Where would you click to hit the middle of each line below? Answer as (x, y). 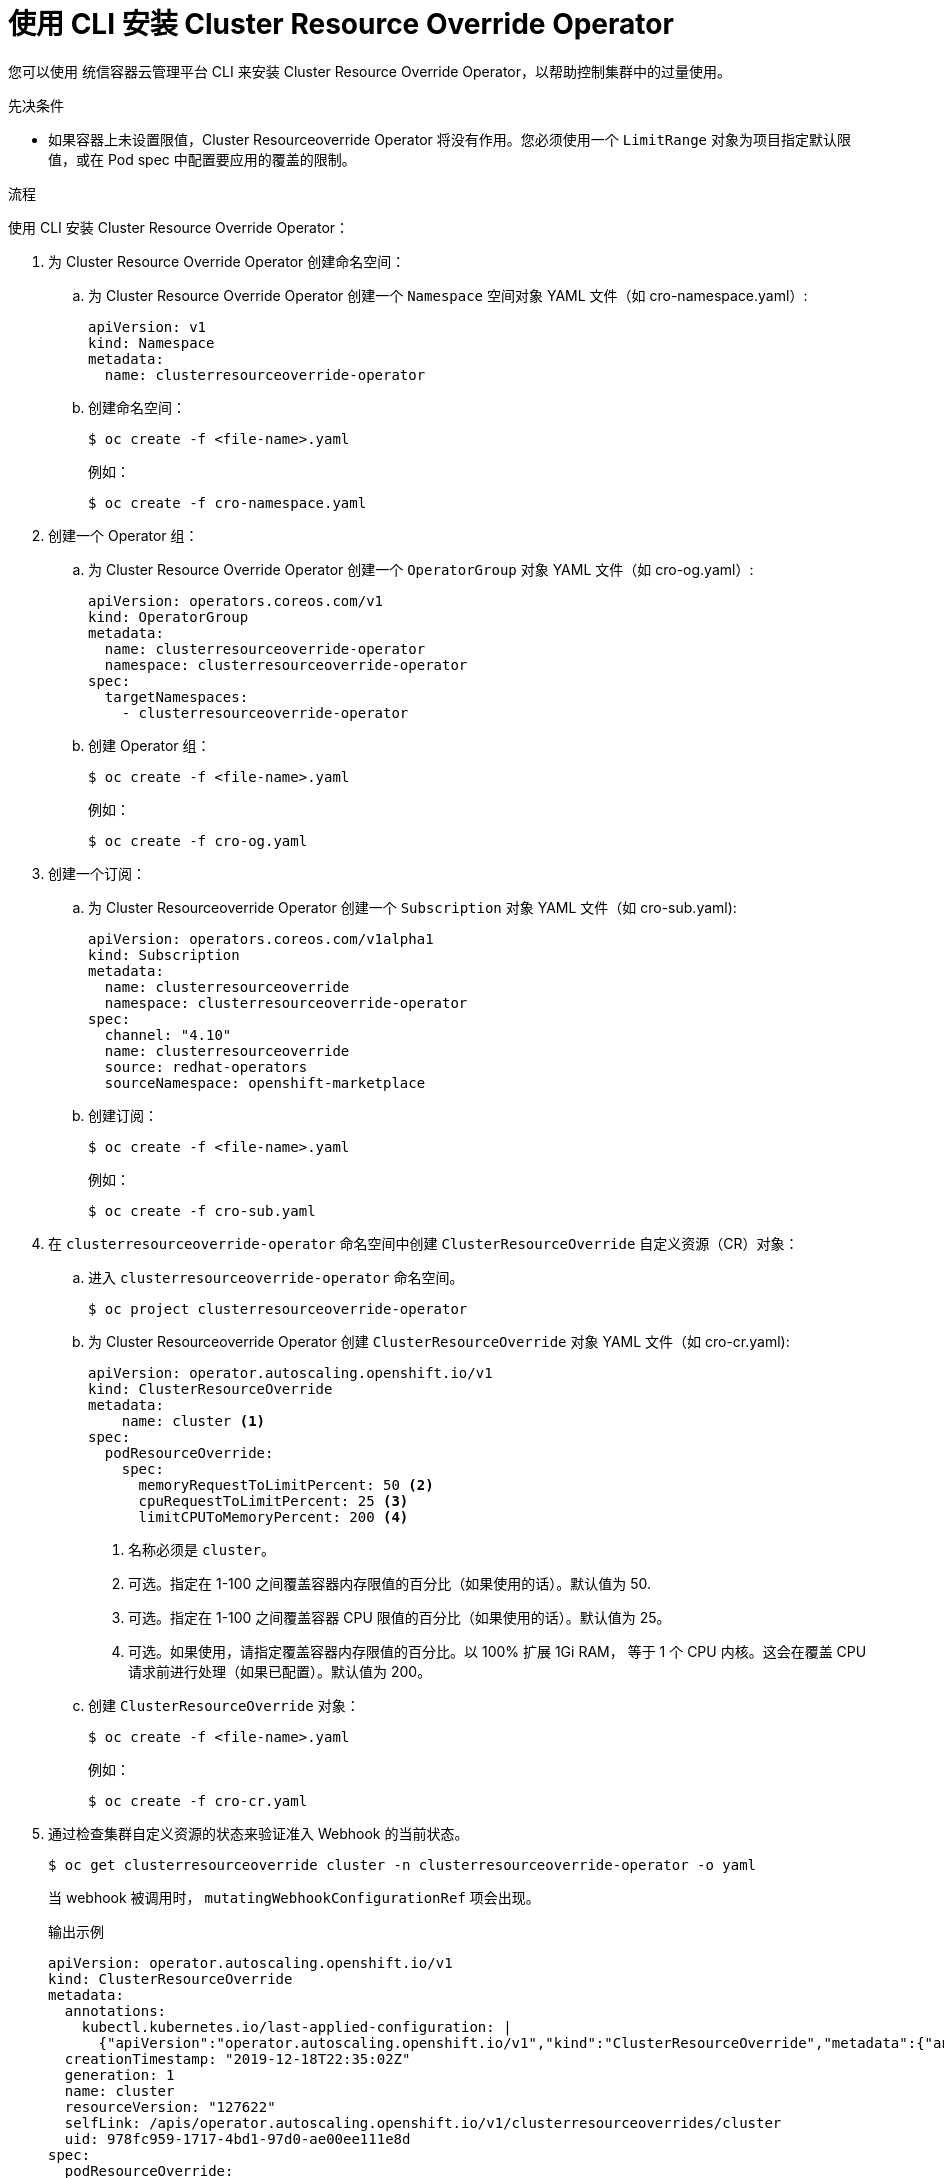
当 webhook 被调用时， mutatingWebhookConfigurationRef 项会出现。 (294, 1897)
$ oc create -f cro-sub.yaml (202, 1210)
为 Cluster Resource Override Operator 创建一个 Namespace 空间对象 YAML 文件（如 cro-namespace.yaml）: (448, 295)
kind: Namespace (151, 342)
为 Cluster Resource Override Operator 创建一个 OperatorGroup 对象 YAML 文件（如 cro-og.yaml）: (421, 569)
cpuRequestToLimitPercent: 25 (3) (273, 1500)
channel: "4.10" (168, 1034)
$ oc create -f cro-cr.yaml (198, 1800)
